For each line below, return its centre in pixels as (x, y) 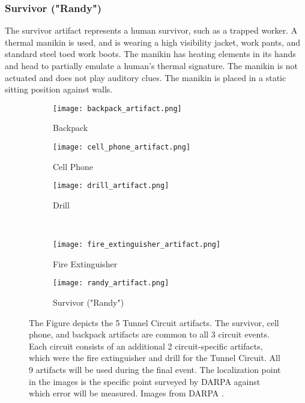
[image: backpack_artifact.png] (117, 108)
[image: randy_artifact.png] (111, 283)
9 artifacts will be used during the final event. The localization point (155, 369)
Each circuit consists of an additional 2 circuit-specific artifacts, (146, 346)
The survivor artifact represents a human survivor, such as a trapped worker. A (151, 30)
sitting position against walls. (59, 89)
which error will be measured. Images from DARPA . (126, 393)
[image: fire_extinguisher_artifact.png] (137, 245)
